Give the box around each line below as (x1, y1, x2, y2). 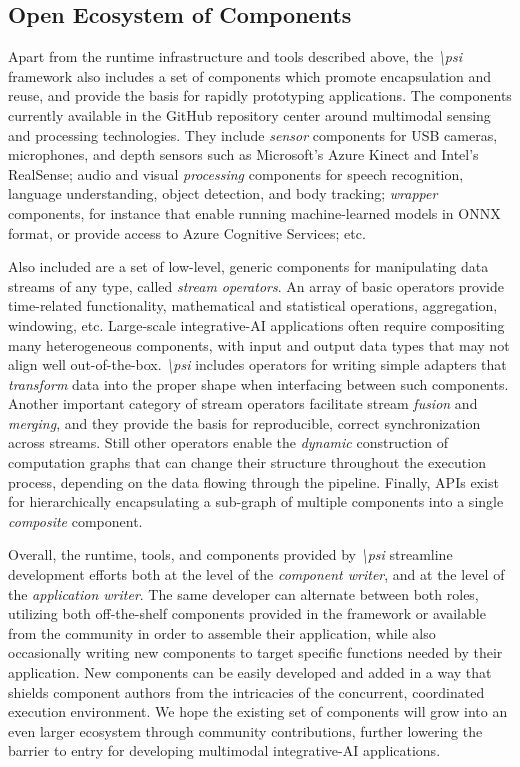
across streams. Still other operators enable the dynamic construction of (8, 432, 448, 453)
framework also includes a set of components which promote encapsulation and (8, 65, 492, 86)
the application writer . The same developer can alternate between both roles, (8, 583, 479, 604)
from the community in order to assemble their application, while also (8, 622, 436, 643)
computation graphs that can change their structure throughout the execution (8, 452, 486, 473)
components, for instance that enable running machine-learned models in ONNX (8, 202, 501, 223)
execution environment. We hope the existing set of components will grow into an (8, 701, 508, 722)
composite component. (8, 510, 143, 531)
